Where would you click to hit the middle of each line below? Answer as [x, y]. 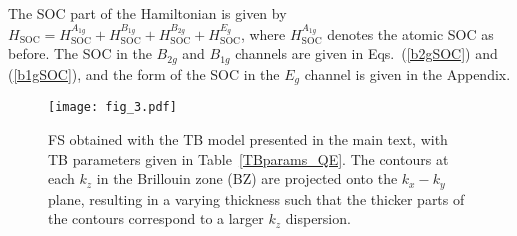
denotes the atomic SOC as [410, 33]
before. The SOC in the [80, 53]
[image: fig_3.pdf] [112, 107]
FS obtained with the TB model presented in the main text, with [248, 138]
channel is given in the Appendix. [407, 73]
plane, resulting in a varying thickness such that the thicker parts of [256, 198]
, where [263, 33]
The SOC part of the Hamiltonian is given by [147, 13]
